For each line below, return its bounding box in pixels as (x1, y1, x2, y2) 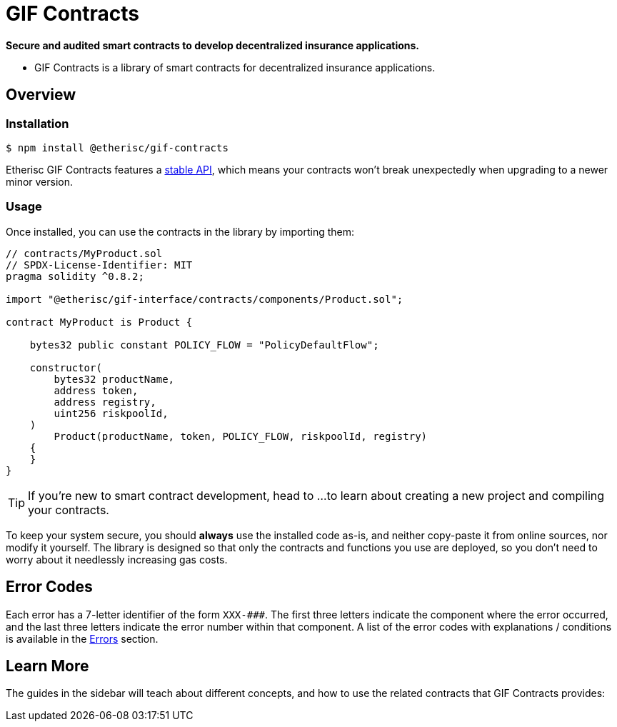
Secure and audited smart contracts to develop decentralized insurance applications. (6, 39, 420, 51)
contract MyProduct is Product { (6, 316, 193, 328)
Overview (6, 86, 76, 104)
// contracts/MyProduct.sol (6, 247, 163, 259)
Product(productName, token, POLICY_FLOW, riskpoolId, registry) (54, 430, 428, 442)
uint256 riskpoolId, (54, 407, 169, 419)
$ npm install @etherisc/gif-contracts (6, 141, 229, 154)
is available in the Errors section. (6, 632, 159, 645)
